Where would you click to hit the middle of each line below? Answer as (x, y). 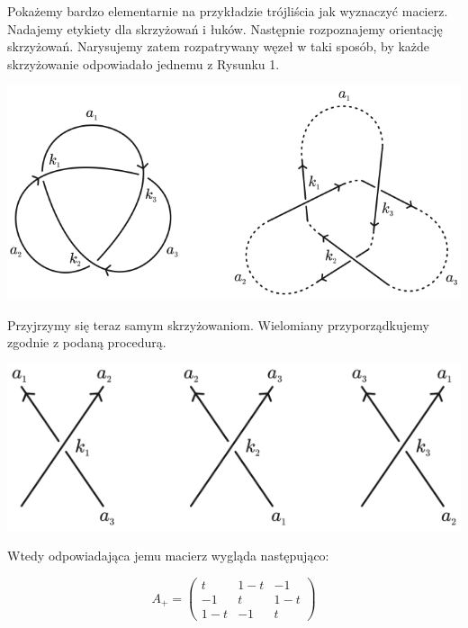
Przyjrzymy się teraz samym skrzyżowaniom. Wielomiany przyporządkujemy (218, 324)
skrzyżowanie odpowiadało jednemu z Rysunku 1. (144, 63)
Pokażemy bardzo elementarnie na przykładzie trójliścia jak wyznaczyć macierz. (228, 11)
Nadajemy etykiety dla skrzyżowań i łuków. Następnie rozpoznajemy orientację (225, 28)
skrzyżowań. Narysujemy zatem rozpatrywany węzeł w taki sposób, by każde (219, 46)
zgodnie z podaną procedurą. (87, 342)
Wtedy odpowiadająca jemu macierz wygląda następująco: (168, 556)
